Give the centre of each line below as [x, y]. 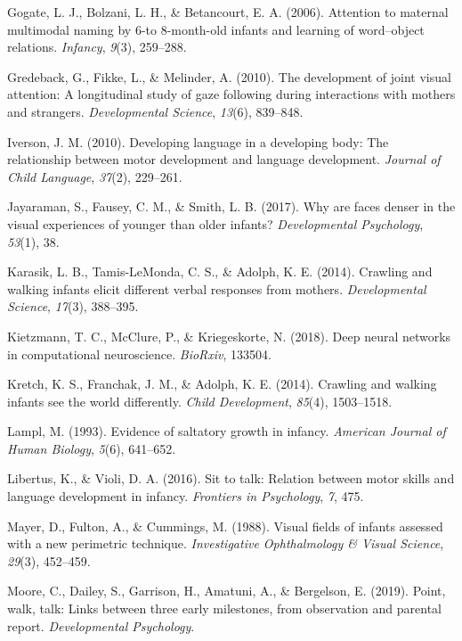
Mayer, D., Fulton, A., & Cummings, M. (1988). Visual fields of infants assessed [225, 526]
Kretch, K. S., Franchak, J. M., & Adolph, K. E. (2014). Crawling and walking [222, 384]
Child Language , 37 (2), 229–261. [95, 176]
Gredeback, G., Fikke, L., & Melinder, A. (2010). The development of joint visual [229, 76]
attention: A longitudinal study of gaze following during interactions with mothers [231, 94]
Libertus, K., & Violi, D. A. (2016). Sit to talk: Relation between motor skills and [231, 478]
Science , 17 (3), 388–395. [73, 306]
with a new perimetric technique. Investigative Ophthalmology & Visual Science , [226, 543]
